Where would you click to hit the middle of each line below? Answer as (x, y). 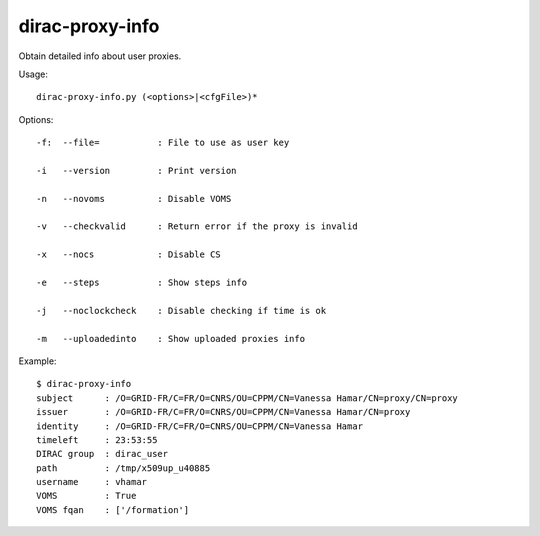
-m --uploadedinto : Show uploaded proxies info (170, 338)
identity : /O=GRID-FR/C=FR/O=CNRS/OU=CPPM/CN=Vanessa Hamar (200, 426)
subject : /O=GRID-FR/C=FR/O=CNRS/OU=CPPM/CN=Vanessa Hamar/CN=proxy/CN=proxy (247, 398)
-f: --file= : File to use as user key (163, 143)
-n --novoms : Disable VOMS (134, 198)
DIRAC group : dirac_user (102, 454)
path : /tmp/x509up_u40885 (123, 468)
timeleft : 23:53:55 (97, 439)
